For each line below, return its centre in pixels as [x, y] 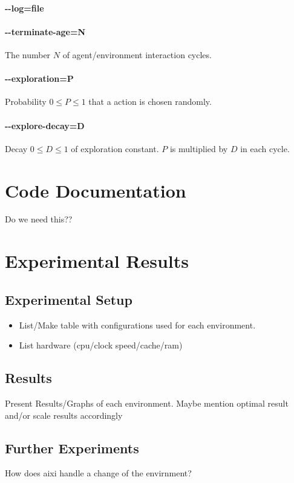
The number [28, 54]
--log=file [24, 8]
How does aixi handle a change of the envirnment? [98, 473]
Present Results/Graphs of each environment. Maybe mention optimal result [147, 403]
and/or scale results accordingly [64, 415]
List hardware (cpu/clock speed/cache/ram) [101, 345]
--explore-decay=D [45, 125]
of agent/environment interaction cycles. [137, 54]
